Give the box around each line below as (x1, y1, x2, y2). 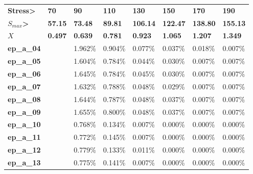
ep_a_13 (8, 157, 41, 167)
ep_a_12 (8, 144, 41, 155)
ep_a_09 (8, 106, 41, 117)
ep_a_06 (8, 68, 41, 79)
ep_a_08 (8, 93, 41, 104)
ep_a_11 (8, 132, 41, 142)
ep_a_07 (8, 81, 41, 91)
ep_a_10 (8, 119, 41, 130)
